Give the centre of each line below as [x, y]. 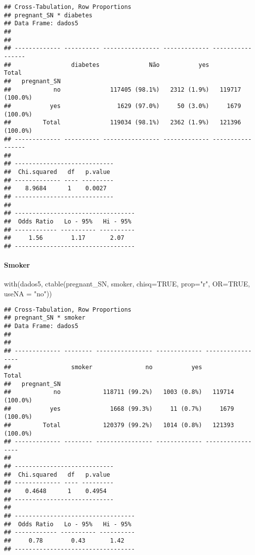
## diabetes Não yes [107, 65]
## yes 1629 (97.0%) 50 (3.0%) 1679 [123, 106]
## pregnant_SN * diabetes [48, 15]
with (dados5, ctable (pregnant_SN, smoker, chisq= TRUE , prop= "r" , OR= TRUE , [127, 284]
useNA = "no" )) [28, 294]
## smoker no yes [103, 367]
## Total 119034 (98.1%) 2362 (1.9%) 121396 [123, 123]
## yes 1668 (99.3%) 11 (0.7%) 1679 [119, 409]
